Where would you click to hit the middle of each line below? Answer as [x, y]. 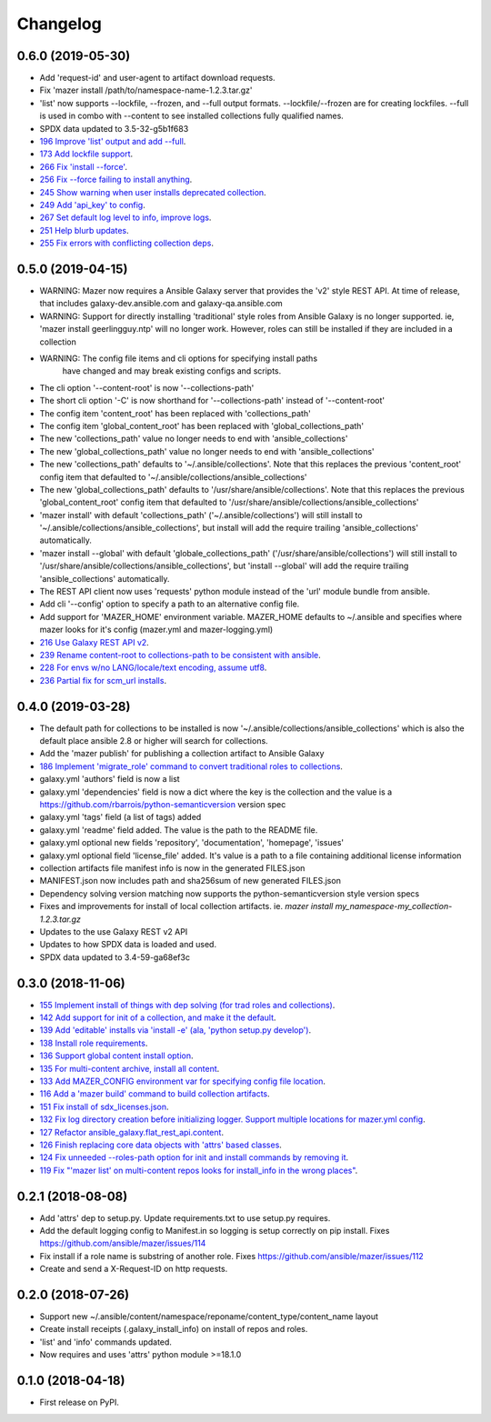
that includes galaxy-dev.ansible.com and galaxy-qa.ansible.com [161, 304]
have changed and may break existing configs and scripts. [172, 371]
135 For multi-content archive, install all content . [130, 1068]
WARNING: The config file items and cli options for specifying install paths [179, 358]
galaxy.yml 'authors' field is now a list [110, 779]
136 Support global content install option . [117, 1056]
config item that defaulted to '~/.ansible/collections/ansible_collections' [173, 476]
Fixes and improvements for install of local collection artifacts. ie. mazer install [186, 906]
